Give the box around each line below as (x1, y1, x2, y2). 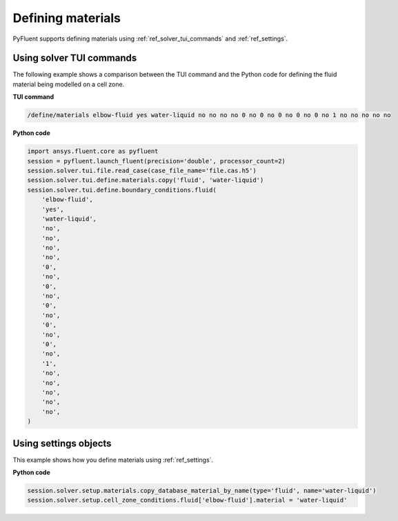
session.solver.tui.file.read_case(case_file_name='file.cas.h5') (27, 166, 257, 174)
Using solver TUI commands (12, 52, 137, 64)
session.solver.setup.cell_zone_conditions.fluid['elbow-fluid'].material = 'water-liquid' (27, 496, 348, 504)
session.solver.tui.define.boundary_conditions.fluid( (27, 186, 217, 194)
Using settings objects (12, 438, 112, 449)
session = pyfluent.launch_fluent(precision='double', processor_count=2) (27, 157, 286, 165)
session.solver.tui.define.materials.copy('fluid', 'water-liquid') (27, 176, 264, 184)
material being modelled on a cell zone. (12, 80, 125, 88)
